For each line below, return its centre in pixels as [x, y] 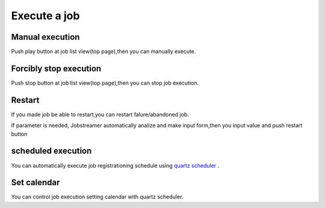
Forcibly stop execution [56, 68]
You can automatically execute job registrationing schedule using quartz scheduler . [115, 165]
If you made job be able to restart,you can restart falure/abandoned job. [100, 114]
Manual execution [45, 37]
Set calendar [36, 182]
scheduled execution [51, 151]
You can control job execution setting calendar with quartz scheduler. [97, 197]
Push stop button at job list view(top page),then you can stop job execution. [105, 83]
